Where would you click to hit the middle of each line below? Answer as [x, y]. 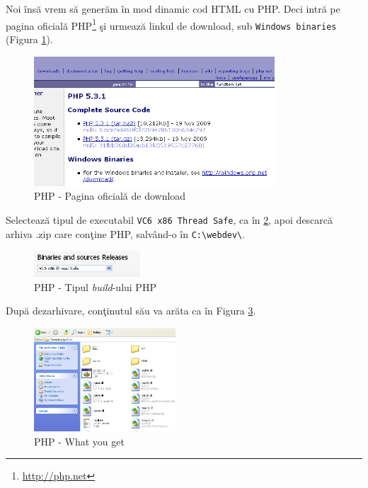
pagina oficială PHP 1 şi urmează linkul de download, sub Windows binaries [171, 24]
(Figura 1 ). [29, 39]
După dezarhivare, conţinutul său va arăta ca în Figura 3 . [131, 311]
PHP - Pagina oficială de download [110, 196]
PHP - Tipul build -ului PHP [95, 286]
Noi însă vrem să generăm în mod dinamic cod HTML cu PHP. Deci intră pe [173, 8]
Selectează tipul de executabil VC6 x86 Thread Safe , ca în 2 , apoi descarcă [169, 220]
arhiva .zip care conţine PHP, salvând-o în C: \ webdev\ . [126, 233]
